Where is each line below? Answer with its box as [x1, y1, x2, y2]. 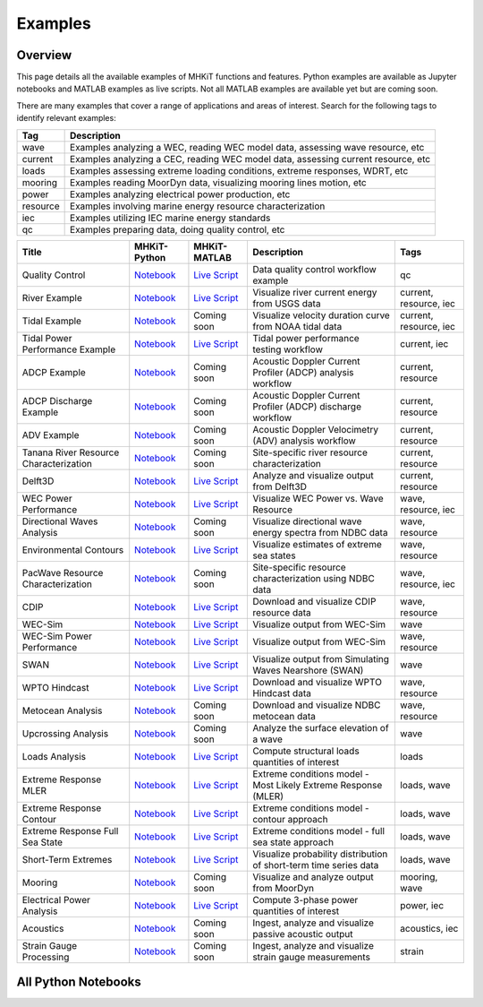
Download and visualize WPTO [251, 676, 382, 688]
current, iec [399, 337, 449, 349]
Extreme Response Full [21, 824, 119, 837]
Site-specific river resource [251, 446, 369, 459]
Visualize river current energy [251, 286, 377, 298]
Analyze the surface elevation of [251, 721, 389, 734]
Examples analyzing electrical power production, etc [70, 188, 291, 201]
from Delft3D [251, 480, 308, 493]
